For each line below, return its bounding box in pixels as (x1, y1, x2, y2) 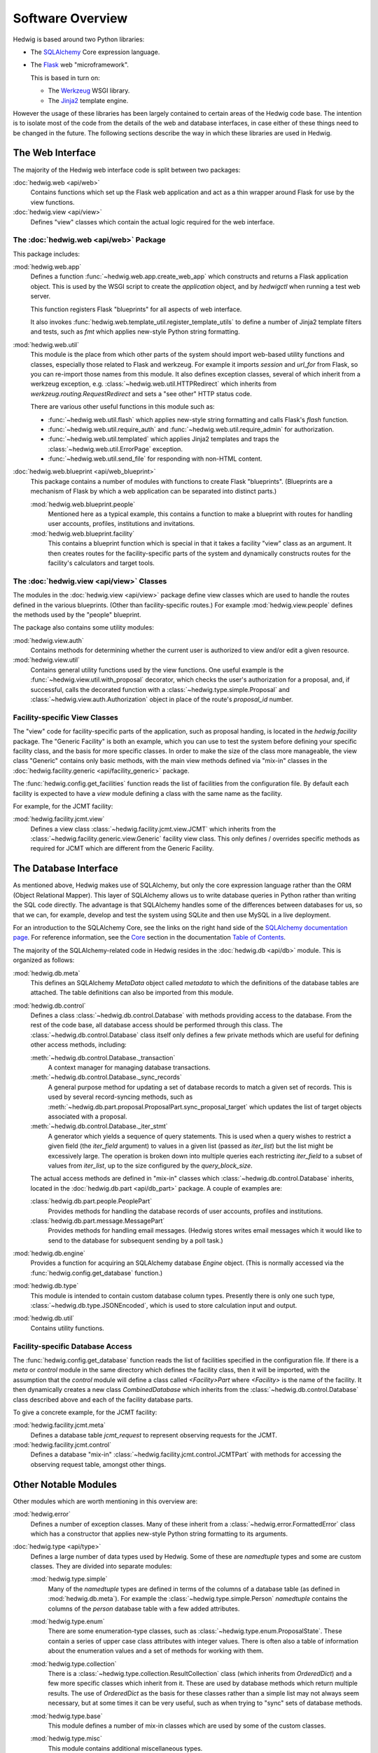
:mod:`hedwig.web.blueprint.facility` (30, 529, 135, 538)
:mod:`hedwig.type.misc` (30, 1734, 103, 1742)
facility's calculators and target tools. (48, 559, 155, 567)
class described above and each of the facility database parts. (13, 1395, 193, 1404)
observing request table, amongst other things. (30, 1460, 167, 1468)
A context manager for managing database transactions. (48, 1063, 211, 1072)
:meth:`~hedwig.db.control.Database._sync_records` (30, 1073, 182, 1081)
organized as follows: (13, 956, 75, 964)
